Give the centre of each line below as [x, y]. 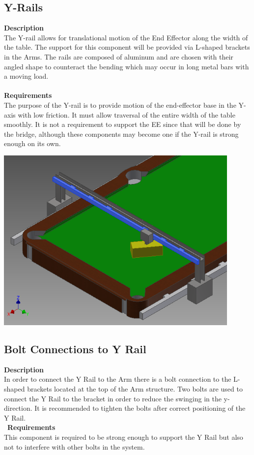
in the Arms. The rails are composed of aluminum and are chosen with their [119, 56]
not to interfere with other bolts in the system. [74, 446]
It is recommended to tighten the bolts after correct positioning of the [140, 408]
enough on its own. [32, 143]
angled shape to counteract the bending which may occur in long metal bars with [127, 66]
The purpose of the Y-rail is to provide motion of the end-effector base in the [120, 105]
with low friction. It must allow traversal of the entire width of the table [127, 114]
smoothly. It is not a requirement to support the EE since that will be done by [123, 124]
